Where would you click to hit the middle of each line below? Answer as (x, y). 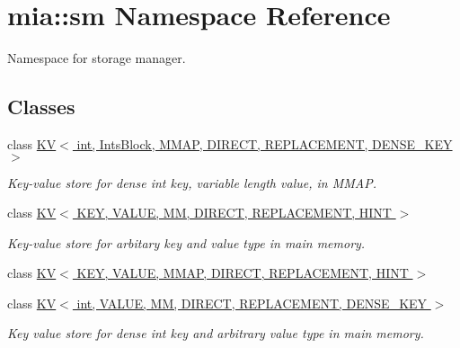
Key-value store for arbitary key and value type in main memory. (186, 242)
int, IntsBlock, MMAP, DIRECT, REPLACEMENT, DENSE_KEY (265, 143)
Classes (41, 107)
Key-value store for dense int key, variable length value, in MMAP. (192, 182)
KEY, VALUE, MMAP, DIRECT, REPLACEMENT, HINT (243, 273)
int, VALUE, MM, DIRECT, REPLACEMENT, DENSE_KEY (252, 303)
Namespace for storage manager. (97, 58)
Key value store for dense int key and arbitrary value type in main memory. (216, 333)
